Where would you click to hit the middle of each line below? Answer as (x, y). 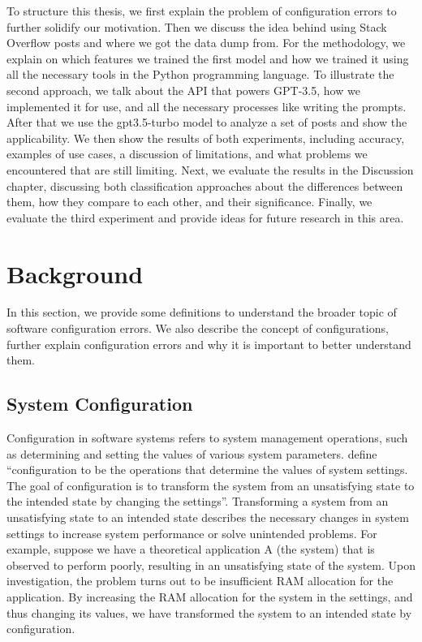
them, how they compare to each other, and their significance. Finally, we (189, 202)
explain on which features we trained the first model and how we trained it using (208, 58)
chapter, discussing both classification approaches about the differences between (205, 185)
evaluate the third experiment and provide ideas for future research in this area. (205, 217)
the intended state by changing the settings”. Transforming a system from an (198, 501)
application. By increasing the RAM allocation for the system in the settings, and (210, 596)
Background (75, 273)
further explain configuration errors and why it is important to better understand (209, 344)
